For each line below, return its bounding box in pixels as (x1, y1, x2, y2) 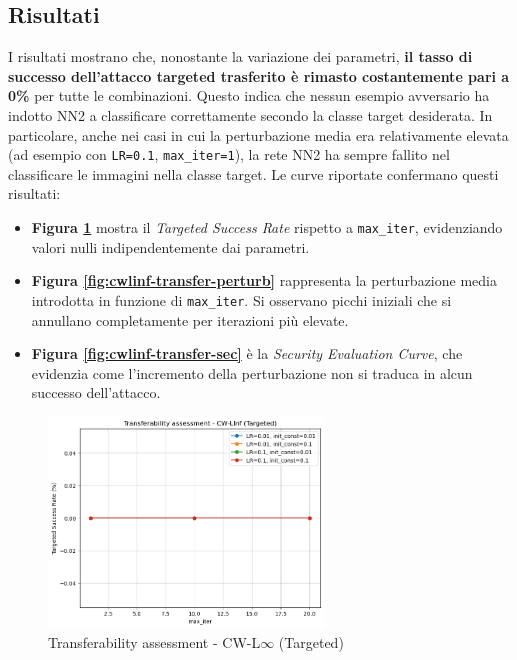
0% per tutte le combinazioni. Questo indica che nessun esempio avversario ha (8, 85, 490, 106)
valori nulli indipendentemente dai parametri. (31, 236, 310, 257)
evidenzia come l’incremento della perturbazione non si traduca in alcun (31, 362, 473, 383)
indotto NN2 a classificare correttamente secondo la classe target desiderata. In (8, 104, 493, 125)
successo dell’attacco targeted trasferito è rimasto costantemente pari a (8, 65, 510, 86)
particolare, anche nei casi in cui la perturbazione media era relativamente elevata (8, 124, 509, 145)
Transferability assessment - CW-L (48, 631, 261, 652)
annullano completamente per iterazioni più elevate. (31, 309, 349, 330)
